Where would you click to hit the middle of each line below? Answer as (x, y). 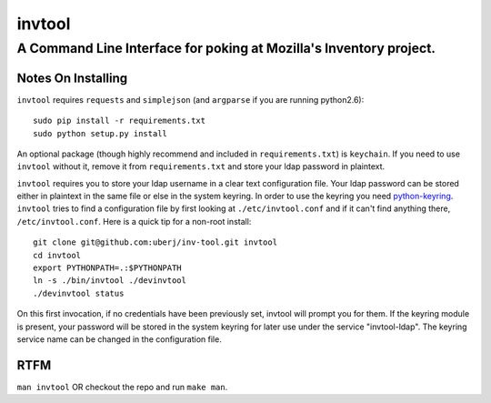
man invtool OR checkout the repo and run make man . (122, 387)
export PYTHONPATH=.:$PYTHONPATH (107, 268)
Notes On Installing (72, 78)
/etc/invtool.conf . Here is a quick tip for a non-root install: (134, 221)
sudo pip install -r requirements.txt (120, 121)
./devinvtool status (79, 293)
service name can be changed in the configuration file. (119, 339)
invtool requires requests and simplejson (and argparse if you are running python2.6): (190, 99)
